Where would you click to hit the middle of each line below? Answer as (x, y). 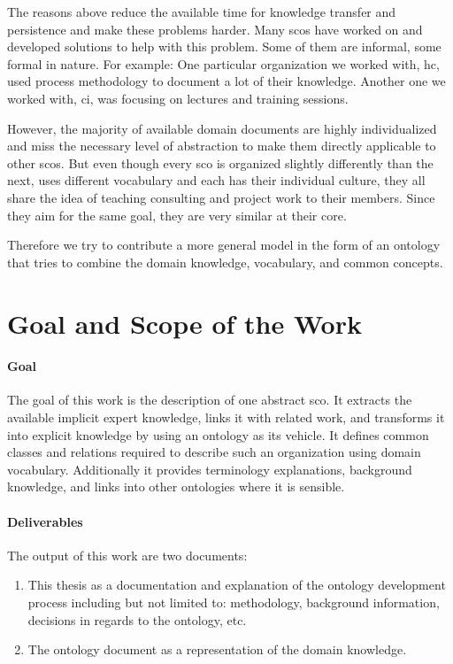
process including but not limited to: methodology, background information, (234, 602)
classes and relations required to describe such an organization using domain (214, 452)
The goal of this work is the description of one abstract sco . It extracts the (210, 400)
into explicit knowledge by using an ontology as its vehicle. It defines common (218, 434)
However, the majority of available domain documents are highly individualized (222, 128)
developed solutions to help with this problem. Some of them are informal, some (224, 46)
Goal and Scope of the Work (184, 323)
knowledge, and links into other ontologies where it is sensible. (176, 486)
